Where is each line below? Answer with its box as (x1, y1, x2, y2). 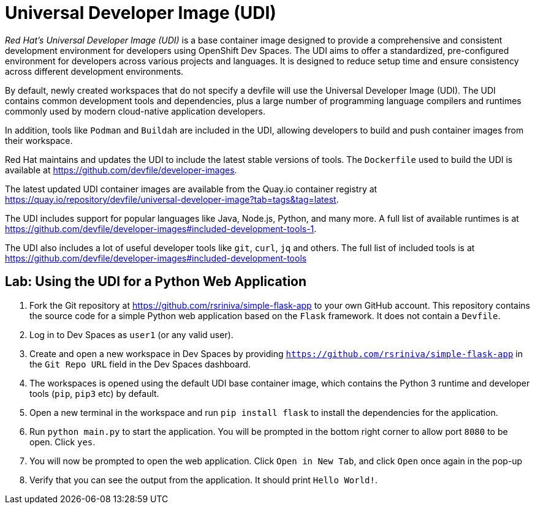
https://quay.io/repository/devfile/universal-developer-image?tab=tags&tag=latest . (5, 194, 339, 205)
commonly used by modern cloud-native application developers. (5, 105, 266, 116)
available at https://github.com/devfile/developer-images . (5, 164, 237, 175)
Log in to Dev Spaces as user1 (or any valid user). (29, 329, 233, 340)
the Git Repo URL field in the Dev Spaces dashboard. (29, 358, 251, 369)
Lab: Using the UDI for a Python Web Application (5, 274, 307, 290)
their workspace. (5, 135, 73, 146)
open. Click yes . (29, 436, 96, 447)
